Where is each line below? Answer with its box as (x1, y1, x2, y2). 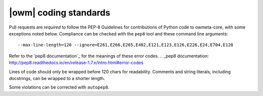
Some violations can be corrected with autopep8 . (9, 84, 110, 90)
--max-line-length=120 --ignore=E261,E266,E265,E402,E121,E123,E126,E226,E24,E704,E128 (18, 42, 234, 48)
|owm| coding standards (9, 7, 111, 18)
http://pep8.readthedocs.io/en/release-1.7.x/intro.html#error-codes (9, 60, 144, 65)
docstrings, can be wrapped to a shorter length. (9, 75, 105, 81)
